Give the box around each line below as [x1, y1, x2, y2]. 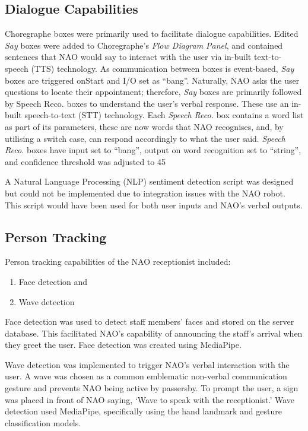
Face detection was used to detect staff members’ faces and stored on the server [5, 315, 294, 328]
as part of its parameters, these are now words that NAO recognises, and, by [5, 120, 284, 132]
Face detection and [18, 275, 88, 287]
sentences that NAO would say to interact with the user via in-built [5, 50, 252, 63]
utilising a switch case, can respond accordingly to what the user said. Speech [5, 132, 285, 144]
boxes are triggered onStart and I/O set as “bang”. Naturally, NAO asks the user [5, 74, 300, 86]
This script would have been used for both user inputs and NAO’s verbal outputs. [5, 198, 303, 211]
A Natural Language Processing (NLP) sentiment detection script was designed [5, 175, 294, 188]
